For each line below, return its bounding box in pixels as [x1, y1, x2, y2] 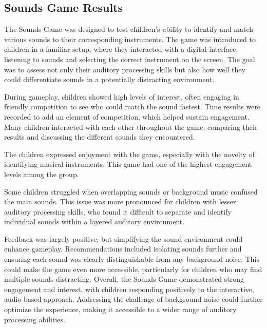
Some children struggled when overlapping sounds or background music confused [4, 186, 258, 197]
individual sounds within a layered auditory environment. [4, 216, 185, 227]
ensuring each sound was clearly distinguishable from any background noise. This [4, 254, 259, 264]
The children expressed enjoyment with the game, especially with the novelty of [4, 148, 255, 159]
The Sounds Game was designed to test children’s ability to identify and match [4, 24, 254, 34]
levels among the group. [4, 168, 79, 179]
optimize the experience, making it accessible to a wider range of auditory [4, 304, 237, 315]
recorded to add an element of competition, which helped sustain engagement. [4, 111, 250, 122]
